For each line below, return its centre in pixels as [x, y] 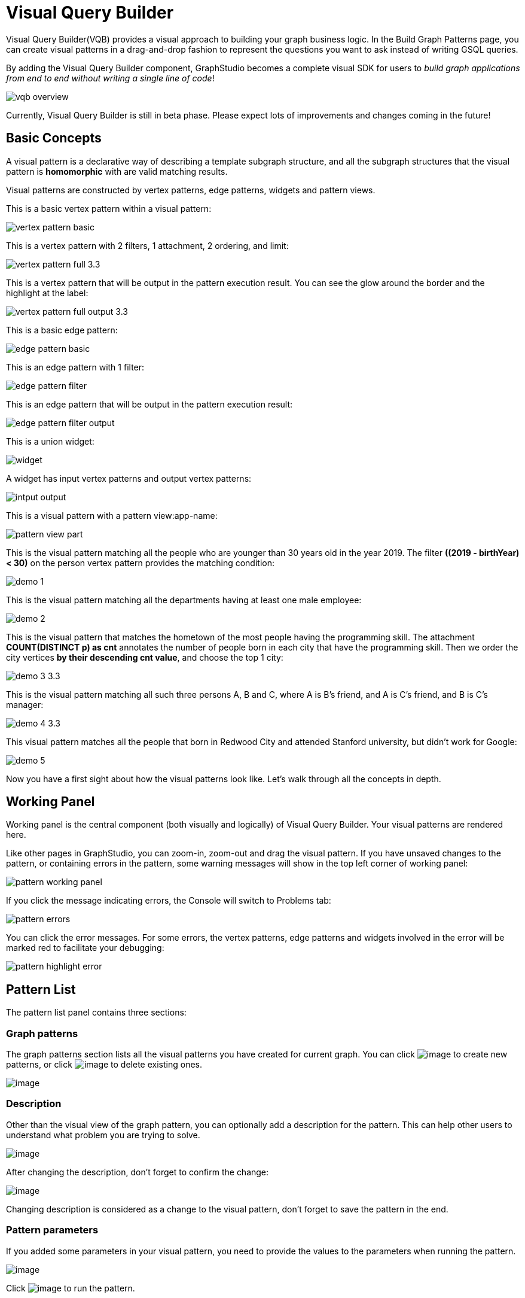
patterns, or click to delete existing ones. [104, 1065]
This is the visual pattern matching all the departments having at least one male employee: [184, 600]
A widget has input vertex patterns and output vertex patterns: [129, 478]
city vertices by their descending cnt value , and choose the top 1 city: [145, 657]
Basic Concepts [54, 138]
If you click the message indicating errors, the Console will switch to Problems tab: [169, 901]
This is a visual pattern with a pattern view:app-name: [112, 515]
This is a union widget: [50, 441]
